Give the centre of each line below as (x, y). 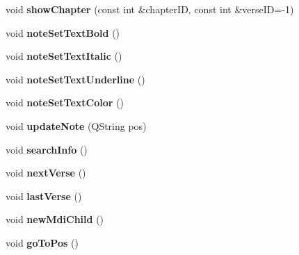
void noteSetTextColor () (65, 102)
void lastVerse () (44, 196)
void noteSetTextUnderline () (75, 79)
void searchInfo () (47, 149)
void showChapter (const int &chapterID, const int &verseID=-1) (150, 9)
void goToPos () (42, 242)
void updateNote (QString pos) (76, 125)
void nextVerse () (46, 173)
